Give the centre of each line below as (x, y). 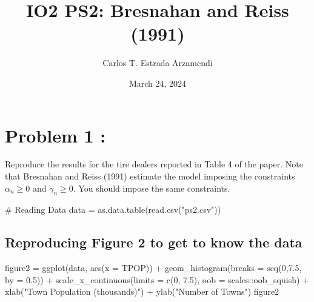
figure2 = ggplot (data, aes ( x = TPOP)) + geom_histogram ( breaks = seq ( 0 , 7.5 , (153, 268)
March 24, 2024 (158, 83)
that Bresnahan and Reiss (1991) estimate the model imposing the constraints (150, 176)
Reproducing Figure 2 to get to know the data (154, 242)
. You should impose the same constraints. (152, 188)
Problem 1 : (55, 135)
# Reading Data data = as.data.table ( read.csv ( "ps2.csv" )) (113, 210)
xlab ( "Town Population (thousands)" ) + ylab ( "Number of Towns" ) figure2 (142, 291)
